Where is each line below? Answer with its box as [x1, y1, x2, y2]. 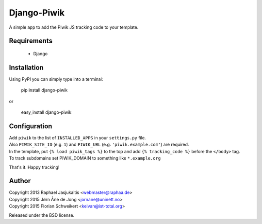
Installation [9, 63, 44, 71]
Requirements [9, 37, 53, 45]
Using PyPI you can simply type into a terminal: [9, 76, 103, 82]
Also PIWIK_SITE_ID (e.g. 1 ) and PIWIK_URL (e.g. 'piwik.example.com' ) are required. [9, 141, 189, 148]
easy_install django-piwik [21, 109, 72, 115]
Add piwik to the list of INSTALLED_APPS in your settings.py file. [9, 135, 146, 140]
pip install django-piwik [21, 87, 68, 93]
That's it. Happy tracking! [9, 164, 60, 170]
